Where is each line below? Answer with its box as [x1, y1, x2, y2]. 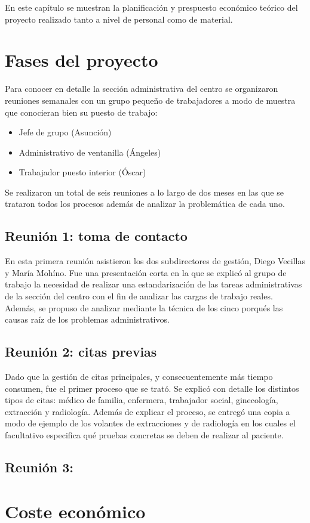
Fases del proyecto [5, 48, 158, 72]
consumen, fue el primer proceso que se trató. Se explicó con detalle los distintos [5, 382, 299, 394]
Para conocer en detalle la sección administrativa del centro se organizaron [5, 82, 278, 95]
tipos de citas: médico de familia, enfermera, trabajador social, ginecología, [5, 394, 278, 406]
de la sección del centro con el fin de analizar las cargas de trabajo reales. [5, 290, 273, 302]
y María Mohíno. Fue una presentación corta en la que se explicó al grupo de [5, 266, 287, 278]
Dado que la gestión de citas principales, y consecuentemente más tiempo [5, 370, 273, 383]
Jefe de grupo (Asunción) [19, 126, 112, 138]
